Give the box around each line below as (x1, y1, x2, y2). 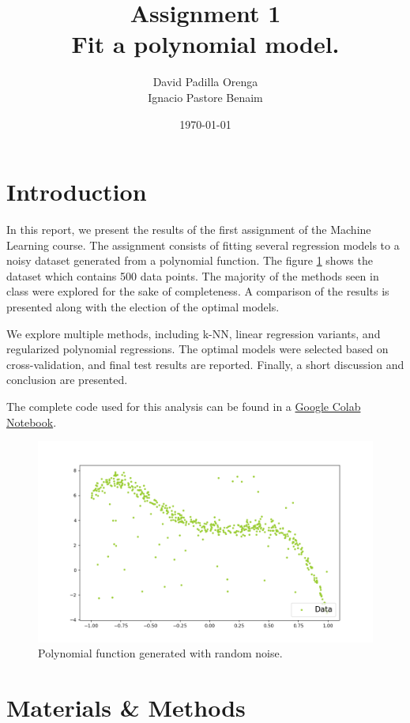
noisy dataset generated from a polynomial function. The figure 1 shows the (6, 252, 373, 269)
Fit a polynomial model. (71, 28, 340, 60)
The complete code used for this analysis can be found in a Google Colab (6, 397, 361, 414)
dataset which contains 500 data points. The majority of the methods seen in (6, 267, 379, 284)
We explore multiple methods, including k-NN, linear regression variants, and (6, 325, 381, 341)
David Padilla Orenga (152, 73, 258, 90)
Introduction (6, 175, 147, 208)
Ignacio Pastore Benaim (148, 88, 263, 105)
